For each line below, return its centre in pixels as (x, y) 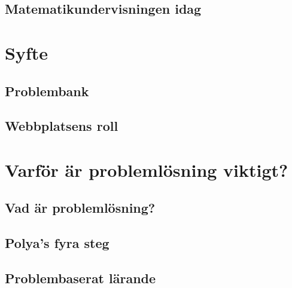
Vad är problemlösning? (80, 208)
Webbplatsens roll (62, 126)
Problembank (47, 91)
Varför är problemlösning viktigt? (147, 169)
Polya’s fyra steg (57, 243)
